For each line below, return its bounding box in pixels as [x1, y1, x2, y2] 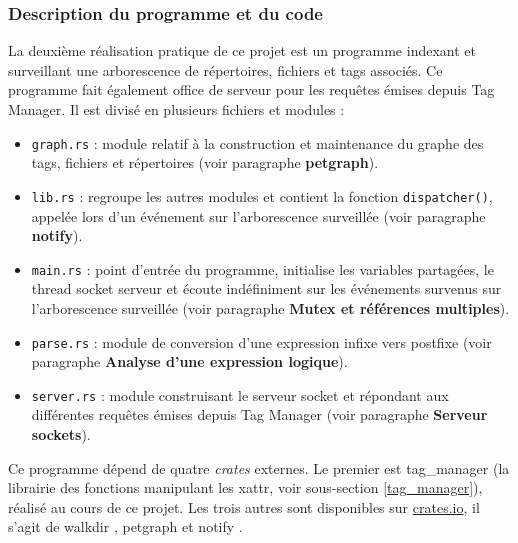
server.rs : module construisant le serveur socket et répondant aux [31, 384, 449, 405]
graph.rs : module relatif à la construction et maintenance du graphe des [31, 132, 484, 153]
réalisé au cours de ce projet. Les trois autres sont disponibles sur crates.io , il [8, 496, 480, 517]
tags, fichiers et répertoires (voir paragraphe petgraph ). [31, 152, 379, 173]
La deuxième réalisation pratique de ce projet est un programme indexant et [8, 40, 476, 61]
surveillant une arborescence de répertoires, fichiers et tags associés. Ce [8, 59, 443, 80]
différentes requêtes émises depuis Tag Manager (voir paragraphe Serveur [31, 404, 488, 425]
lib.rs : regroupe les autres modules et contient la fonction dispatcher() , [31, 185, 493, 206]
